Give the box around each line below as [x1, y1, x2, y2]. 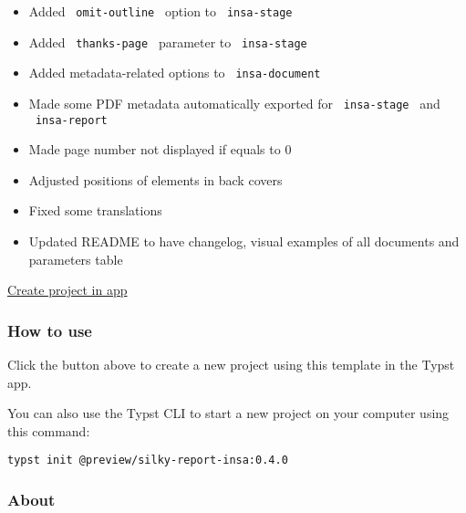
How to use [7, 319, 92, 341]
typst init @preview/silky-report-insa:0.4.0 [7, 454, 288, 467]
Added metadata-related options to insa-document [28, 63, 321, 82]
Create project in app [7, 280, 128, 299]
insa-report [35, 113, 108, 127]
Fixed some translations [28, 201, 162, 220]
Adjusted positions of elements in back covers [28, 170, 283, 189]
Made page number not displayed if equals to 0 [28, 140, 292, 159]
